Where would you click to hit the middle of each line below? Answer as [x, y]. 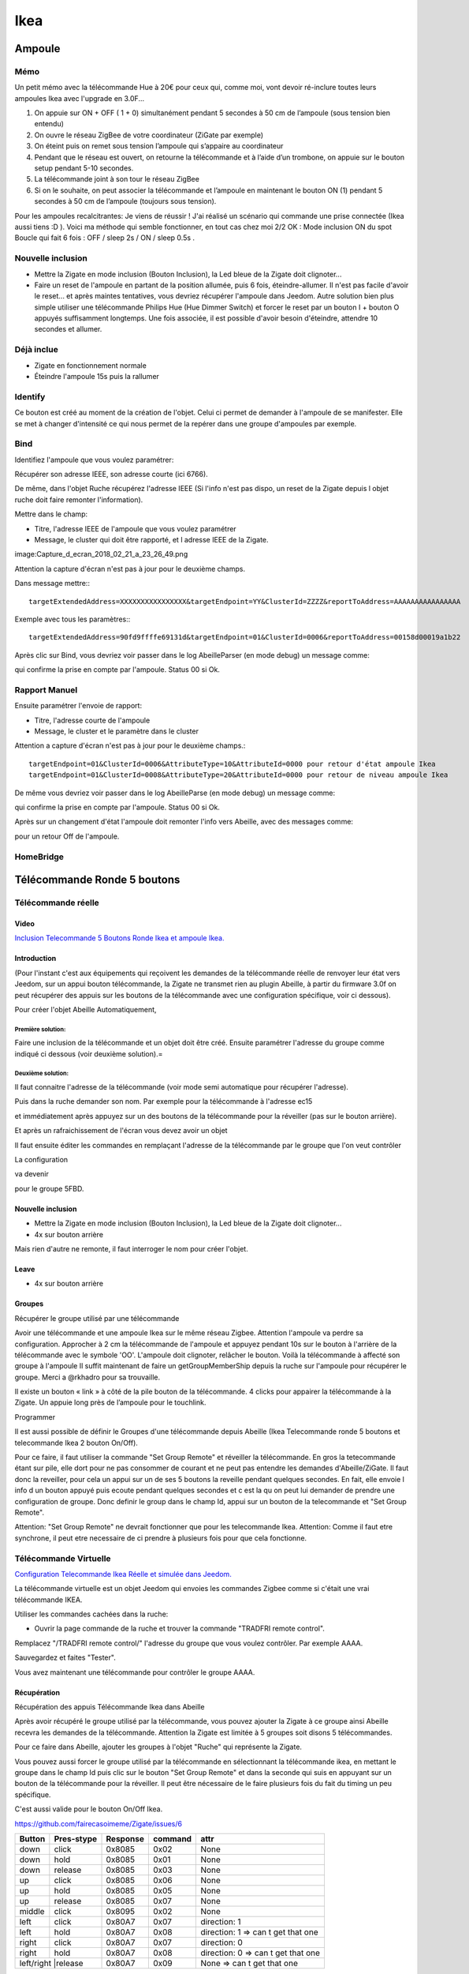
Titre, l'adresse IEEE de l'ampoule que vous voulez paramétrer [135, 528]
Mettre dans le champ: [51, 514]
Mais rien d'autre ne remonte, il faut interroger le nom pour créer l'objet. [131, 1248]
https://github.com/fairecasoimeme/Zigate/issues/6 [99, 1823]
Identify [30, 396]
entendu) [49, 124]
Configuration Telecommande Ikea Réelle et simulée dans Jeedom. [123, 1574]
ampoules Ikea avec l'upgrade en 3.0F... [80, 98]
